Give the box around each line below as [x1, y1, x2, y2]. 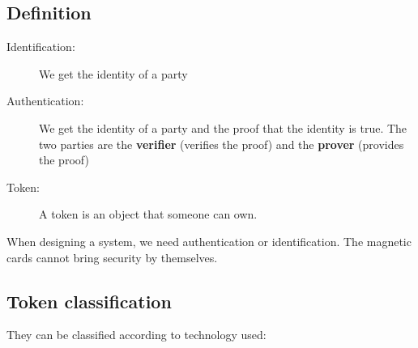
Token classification [6, 288, 172, 313]
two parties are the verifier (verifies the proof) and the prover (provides [39, 135, 404, 152]
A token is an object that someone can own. [39, 206, 258, 223]
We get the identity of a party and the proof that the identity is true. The [39, 119, 407, 136]
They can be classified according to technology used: [6, 326, 267, 343]
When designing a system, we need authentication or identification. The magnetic [6, 232, 412, 249]
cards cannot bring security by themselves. [6, 248, 218, 265]
